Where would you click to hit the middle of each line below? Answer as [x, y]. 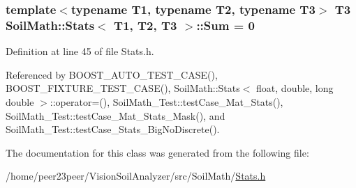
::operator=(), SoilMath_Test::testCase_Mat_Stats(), [166, 101]
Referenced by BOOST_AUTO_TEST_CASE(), [112, 74]
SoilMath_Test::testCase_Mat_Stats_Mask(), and [116, 115]
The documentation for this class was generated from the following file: [157, 152]
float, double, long [295, 88]
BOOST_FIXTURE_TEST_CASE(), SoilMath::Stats [123, 88]
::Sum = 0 [225, 25]
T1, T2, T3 [146, 25]
